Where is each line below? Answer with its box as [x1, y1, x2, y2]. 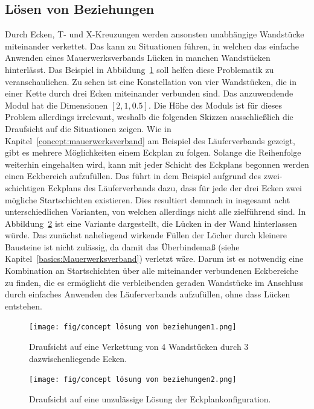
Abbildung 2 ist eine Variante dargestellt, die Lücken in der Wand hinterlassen [5, 217, 297, 229]
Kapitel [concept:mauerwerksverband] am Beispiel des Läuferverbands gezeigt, [5, 134, 295, 147]
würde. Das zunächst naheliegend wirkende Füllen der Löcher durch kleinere [5, 229, 287, 241]
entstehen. [5, 299, 42, 312]
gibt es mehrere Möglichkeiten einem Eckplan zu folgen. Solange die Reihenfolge [5, 146, 301, 159]
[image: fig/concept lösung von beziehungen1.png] [29, 323, 237, 332]
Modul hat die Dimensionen [5, 98, 108, 111]
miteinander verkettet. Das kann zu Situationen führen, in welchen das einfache [5, 39, 299, 52]
